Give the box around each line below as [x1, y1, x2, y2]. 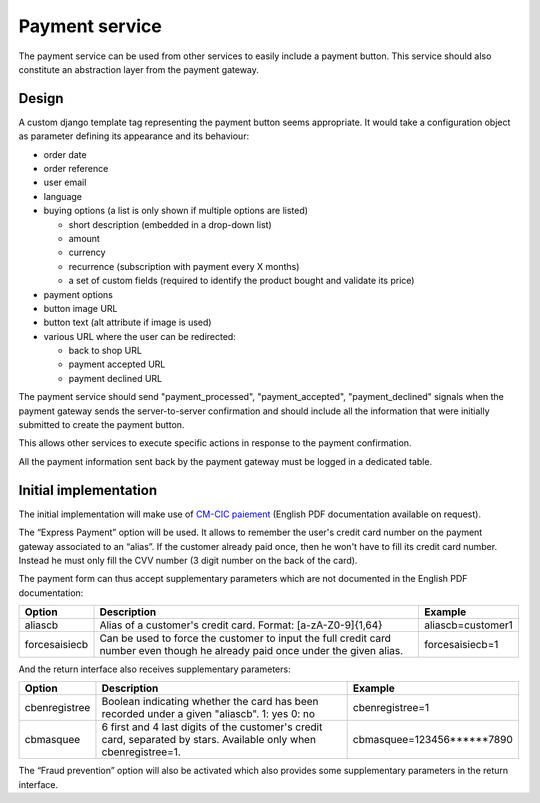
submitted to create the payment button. [18, 419, 185, 431]
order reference [43, 163, 109, 175]
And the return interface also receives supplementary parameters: [18, 663, 291, 675]
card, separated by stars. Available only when [101, 733, 317, 747]
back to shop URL [68, 345, 142, 357]
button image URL [43, 302, 119, 314]
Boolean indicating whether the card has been [101, 695, 319, 709]
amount [68, 232, 100, 244]
